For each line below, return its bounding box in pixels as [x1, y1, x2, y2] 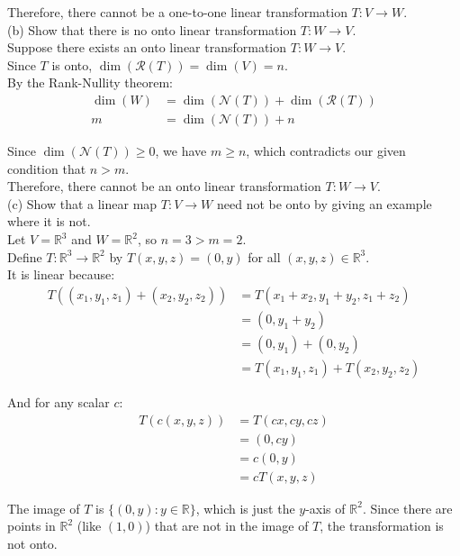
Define [7, 247, 42, 266]
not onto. [7, 533, 58, 552]
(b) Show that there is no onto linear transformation [7, 20, 297, 39]
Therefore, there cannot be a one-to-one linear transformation [7, 3, 347, 21]
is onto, [51, 55, 93, 74]
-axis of [305, 498, 346, 517]
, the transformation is [320, 516, 444, 535]
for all [248, 247, 281, 266]
